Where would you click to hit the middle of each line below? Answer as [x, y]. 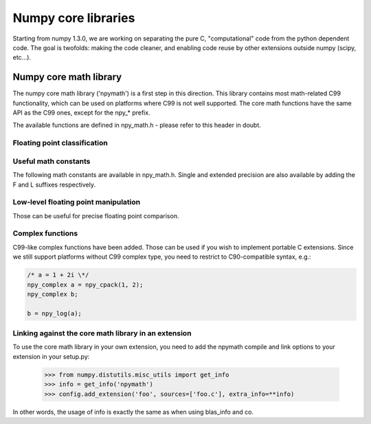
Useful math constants [52, 161]
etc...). [22, 58]
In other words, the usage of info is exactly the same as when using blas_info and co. [133, 412]
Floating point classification [60, 143]
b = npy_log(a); [55, 313]
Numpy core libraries [74, 18]
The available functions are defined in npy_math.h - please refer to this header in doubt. [137, 125]
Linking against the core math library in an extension [102, 333]
